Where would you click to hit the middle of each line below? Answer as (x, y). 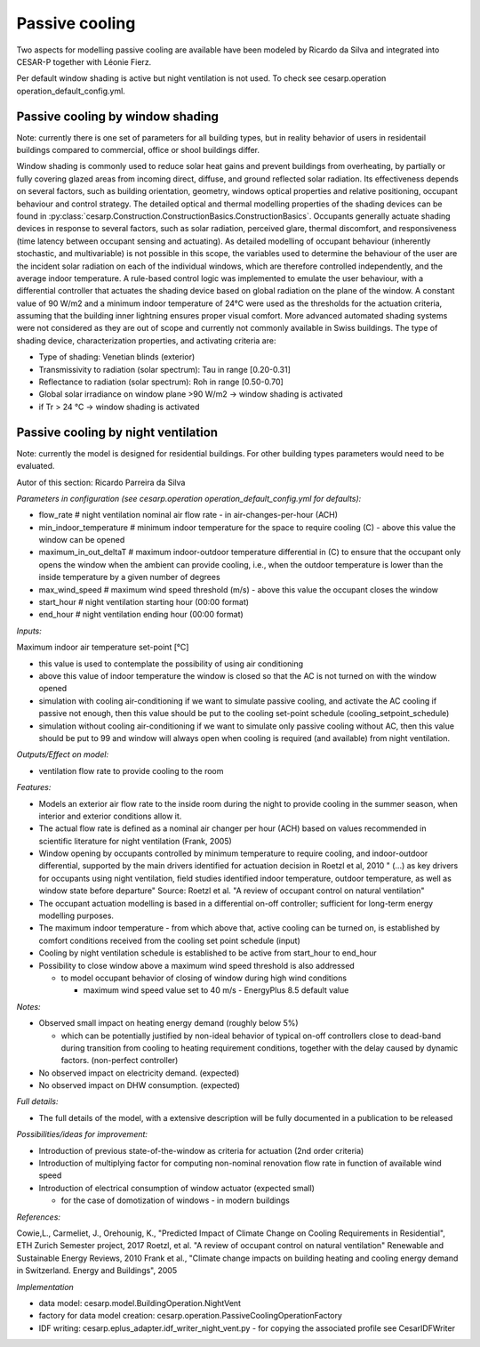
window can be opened (82, 540)
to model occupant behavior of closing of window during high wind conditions (204, 978)
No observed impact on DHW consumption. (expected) (139, 1085)
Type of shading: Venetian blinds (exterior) (117, 357)
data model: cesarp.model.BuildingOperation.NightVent (140, 1303)
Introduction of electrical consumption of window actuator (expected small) (177, 1188)
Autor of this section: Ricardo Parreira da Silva (101, 482)
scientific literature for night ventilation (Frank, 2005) (136, 841)
